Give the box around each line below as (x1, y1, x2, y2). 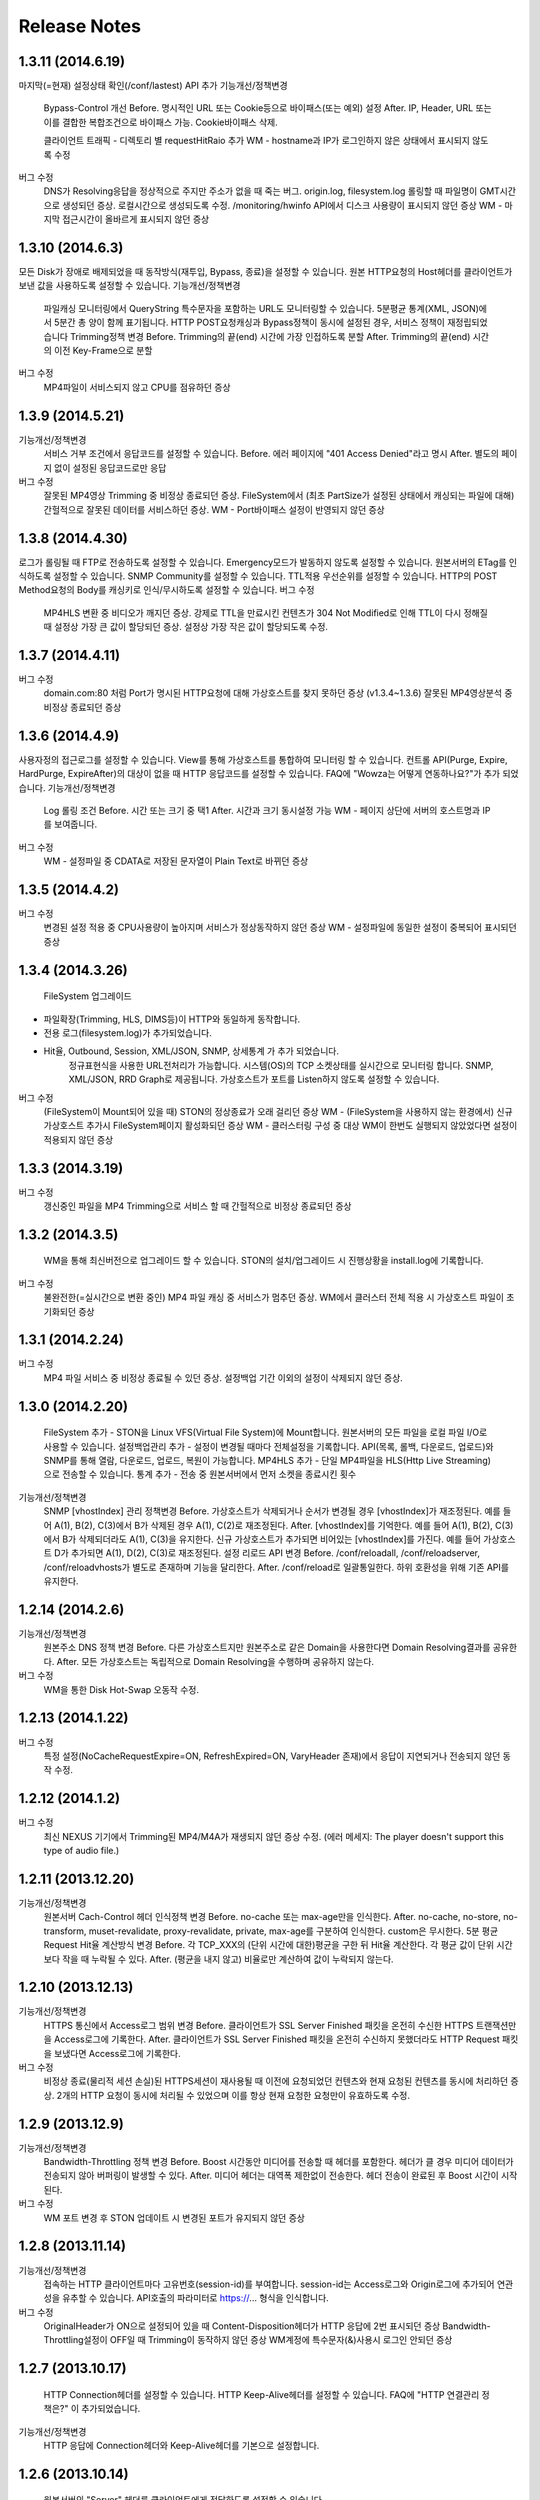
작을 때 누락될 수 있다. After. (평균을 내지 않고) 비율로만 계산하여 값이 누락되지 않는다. (61, 1953, 394, 1965)
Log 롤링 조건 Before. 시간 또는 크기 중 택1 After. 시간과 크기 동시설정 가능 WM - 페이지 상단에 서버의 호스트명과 (43, 804, 480, 816)
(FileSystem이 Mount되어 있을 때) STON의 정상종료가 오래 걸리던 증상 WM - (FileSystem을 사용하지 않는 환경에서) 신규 (43, 1105, 514, 1117)
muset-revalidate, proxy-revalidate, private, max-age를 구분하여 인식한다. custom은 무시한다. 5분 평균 (88, 1925, 499, 1937)
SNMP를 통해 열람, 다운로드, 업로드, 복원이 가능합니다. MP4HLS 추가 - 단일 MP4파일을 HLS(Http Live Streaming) (43, 1455, 492, 1467)
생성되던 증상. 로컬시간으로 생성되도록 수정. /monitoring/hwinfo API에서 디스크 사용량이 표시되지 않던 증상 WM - (61, 199, 503, 211)
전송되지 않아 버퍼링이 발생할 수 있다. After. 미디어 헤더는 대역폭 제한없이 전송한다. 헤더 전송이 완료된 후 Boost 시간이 (43, 2170, 499, 2182)
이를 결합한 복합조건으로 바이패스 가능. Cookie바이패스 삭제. (43, 116, 279, 128)
